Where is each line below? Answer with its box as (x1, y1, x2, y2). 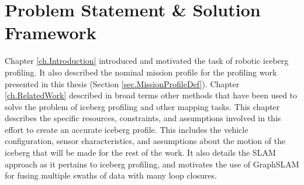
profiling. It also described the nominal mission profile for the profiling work (5, 66, 277, 78)
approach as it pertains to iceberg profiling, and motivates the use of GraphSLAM (5, 157, 299, 170)
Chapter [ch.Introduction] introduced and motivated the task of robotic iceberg (5, 54, 289, 67)
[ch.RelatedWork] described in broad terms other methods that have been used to (5, 89, 298, 101)
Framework (5, 20, 96, 44)
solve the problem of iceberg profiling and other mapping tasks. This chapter (5, 100, 280, 112)
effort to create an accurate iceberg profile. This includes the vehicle (5, 123, 248, 135)
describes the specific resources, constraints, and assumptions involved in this (5, 112, 281, 124)
